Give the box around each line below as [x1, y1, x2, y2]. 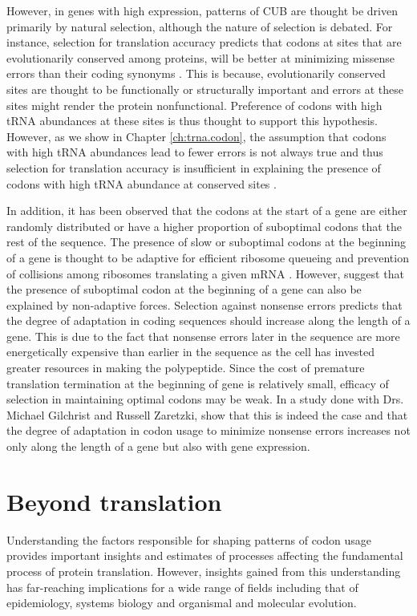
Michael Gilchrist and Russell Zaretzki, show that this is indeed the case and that [6, 406, 408, 423]
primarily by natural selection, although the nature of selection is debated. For [6, 18, 393, 34]
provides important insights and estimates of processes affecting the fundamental [6, 547, 403, 564]
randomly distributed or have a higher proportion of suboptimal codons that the [6, 217, 402, 234]
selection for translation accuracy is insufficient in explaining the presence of [6, 159, 381, 176]
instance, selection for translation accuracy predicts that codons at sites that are [6, 34, 402, 51]
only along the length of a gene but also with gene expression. [6, 438, 310, 455]
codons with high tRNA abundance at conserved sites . [6, 175, 277, 192]
